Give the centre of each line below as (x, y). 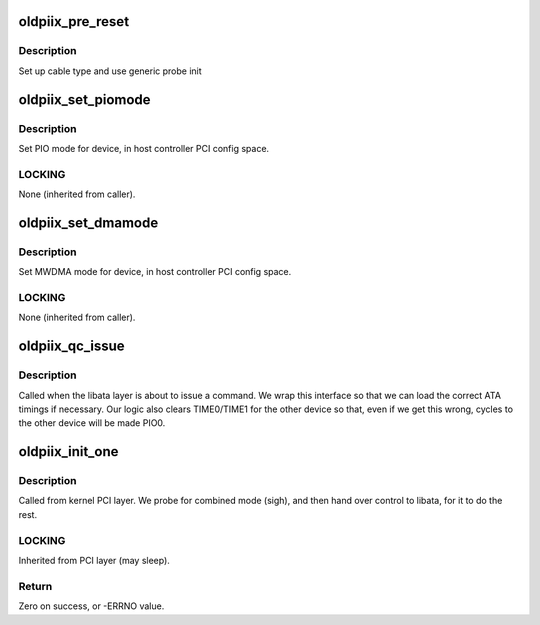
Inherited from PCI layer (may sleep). (94, 560)
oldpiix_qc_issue (71, 346)
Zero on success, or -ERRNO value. (91, 606)
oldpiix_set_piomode (84, 99)
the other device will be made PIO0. (92, 423)
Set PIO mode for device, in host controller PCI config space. (144, 148)
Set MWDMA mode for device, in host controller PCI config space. (155, 272)
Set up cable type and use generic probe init (110, 71)
